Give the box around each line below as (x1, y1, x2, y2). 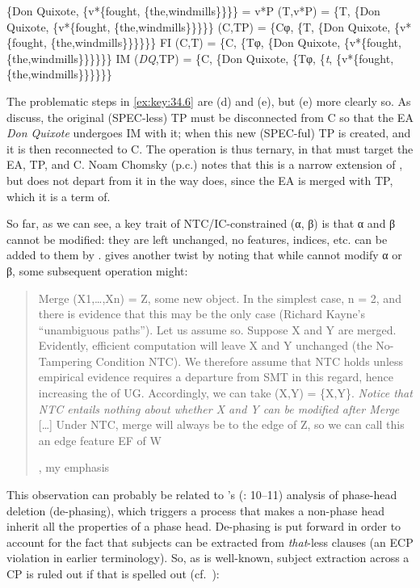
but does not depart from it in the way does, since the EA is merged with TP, (6, 171, 393, 188)
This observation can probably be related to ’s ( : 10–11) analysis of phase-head (6, 486, 397, 503)
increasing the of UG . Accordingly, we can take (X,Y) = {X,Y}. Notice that (38, 384, 413, 401)
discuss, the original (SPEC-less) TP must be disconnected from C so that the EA (6, 108, 414, 125)
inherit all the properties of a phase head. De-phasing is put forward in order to (6, 518, 401, 535)
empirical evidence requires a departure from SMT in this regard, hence (38, 368, 393, 385)
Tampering (38, 352, 92, 369)
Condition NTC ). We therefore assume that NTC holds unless (95, 352, 404, 369)
